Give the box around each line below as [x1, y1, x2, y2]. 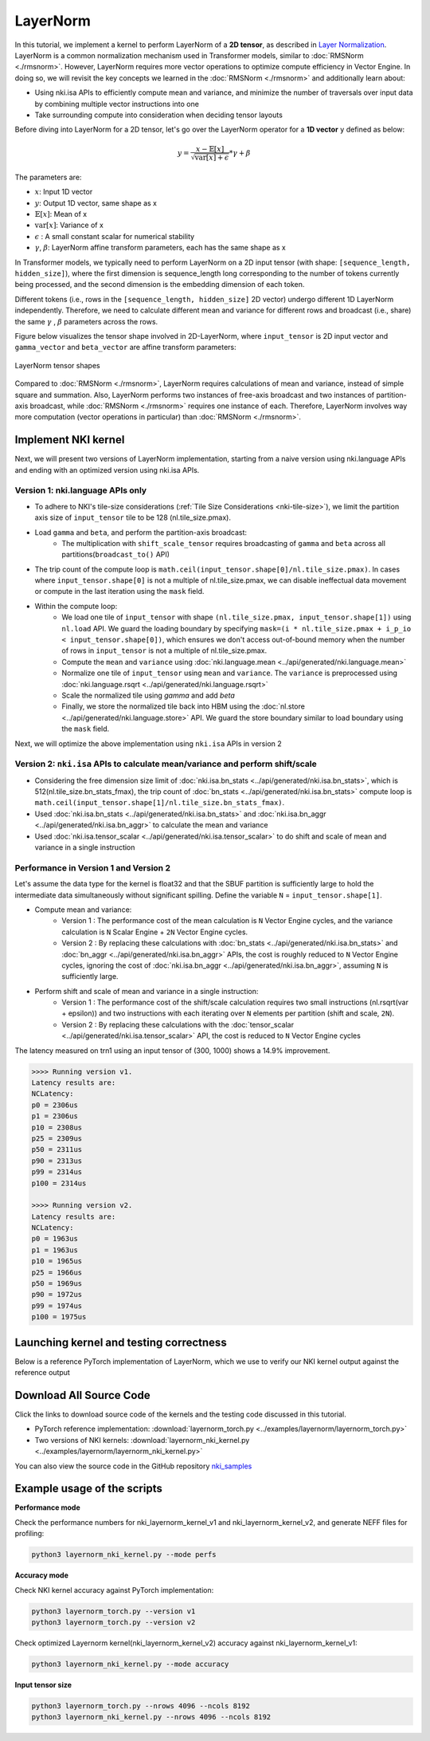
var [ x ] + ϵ [194, 153, 229, 163]
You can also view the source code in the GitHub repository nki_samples [14, 1461, 252, 1471]
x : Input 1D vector [34, 187, 93, 197]
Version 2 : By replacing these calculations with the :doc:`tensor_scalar [61, 1020, 295, 1029]
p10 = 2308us [31, 1122, 83, 1132]
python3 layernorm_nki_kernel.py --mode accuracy [31, 1659, 229, 1668]
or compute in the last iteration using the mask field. [34, 587, 205, 596]
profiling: [14, 1529, 45, 1539]
